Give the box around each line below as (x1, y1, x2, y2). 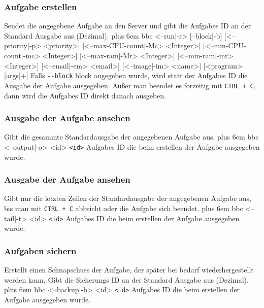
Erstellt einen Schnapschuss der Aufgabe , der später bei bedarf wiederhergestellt (4, 264, 254, 275)
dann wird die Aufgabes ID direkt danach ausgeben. (4, 90, 166, 100)
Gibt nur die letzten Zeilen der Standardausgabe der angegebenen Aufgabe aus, (4, 193, 251, 203)
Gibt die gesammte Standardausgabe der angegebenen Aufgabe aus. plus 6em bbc (4, 131, 259, 142)
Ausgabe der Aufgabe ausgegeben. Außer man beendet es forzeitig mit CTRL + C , (4, 80, 256, 90)
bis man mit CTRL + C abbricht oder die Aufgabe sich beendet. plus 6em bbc (4, 202, 243, 213)
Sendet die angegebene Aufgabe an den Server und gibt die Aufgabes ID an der (4, 20, 251, 31)
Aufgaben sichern (4, 244, 77, 257)
